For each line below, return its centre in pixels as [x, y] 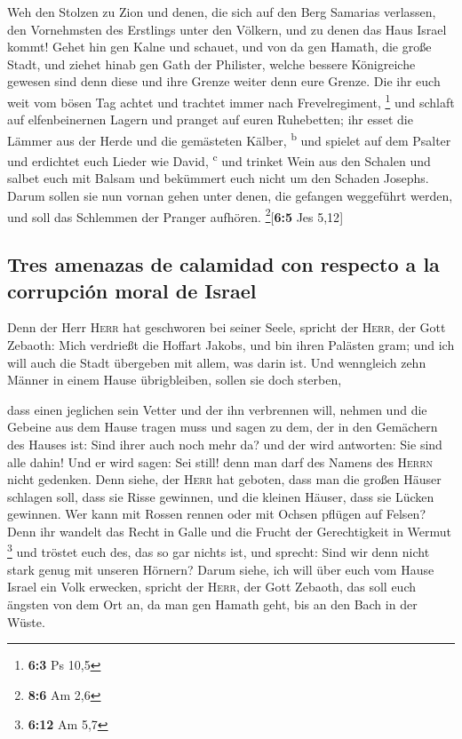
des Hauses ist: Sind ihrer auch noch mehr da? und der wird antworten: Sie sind [225, 444]
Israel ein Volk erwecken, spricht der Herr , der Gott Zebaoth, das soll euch [211, 587]
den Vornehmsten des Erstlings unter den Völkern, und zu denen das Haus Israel [227, 29]
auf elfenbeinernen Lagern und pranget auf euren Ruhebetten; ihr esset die [210, 119]
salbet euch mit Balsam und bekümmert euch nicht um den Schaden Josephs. [218, 178]
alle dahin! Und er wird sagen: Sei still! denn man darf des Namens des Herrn [220, 461]
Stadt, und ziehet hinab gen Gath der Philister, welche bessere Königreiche [211, 64]
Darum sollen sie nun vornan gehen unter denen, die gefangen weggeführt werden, [230, 195]
